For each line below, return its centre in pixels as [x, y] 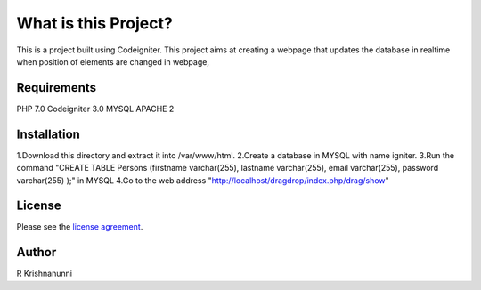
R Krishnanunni [45, 274]
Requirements [57, 88]
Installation [48, 134]
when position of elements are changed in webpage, [113, 61]
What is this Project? [94, 23]
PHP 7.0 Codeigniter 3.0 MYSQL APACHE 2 [95, 109]
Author [37, 252]
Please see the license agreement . [80, 227]
